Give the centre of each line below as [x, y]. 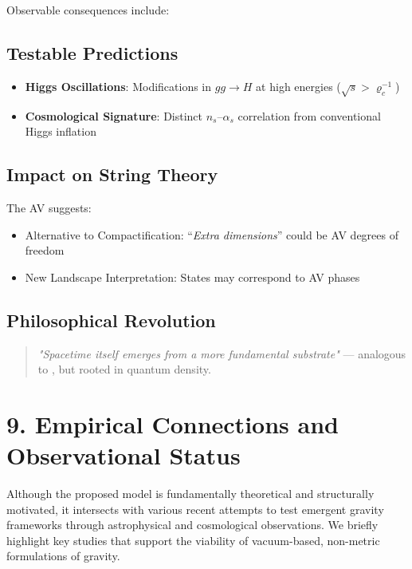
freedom [45, 250]
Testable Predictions [92, 52]
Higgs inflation [61, 131]
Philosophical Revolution [111, 320]
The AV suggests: [49, 207]
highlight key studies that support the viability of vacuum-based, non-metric [193, 540]
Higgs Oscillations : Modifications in [118, 86]
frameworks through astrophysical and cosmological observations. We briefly [192, 525]
